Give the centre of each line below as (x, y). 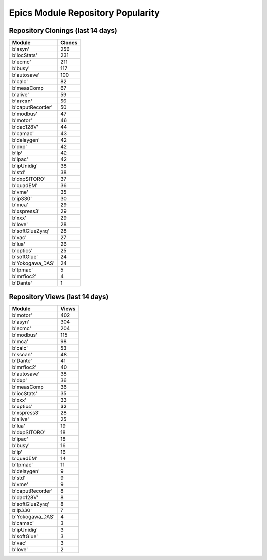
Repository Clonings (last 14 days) (63, 30)
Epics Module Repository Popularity (85, 13)
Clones (69, 43)
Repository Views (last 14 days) (59, 297)
